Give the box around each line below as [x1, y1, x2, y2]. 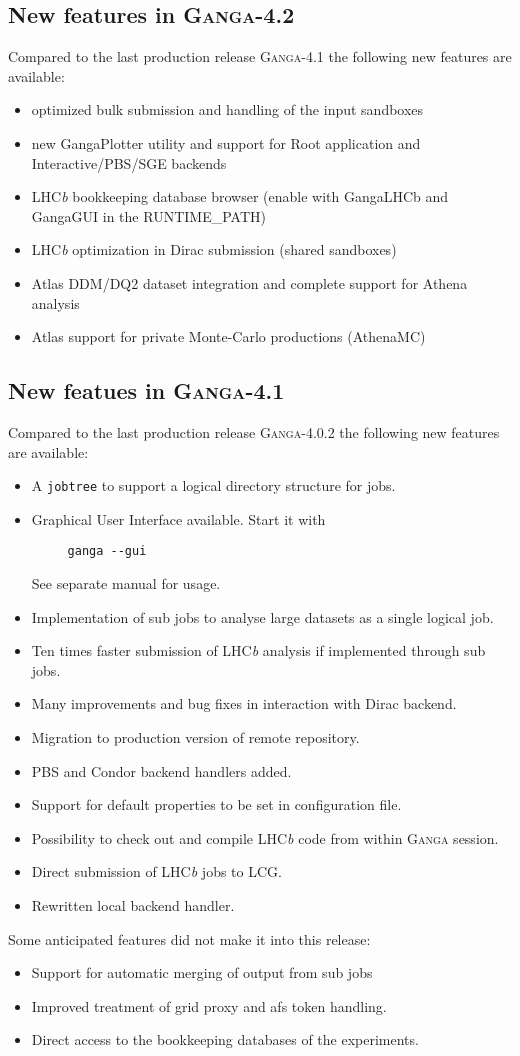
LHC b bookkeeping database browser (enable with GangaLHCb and [31, 186, 449, 207]
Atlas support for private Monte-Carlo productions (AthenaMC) [31, 326, 426, 347]
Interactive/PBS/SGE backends [31, 152, 227, 173]
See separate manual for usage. [31, 573, 221, 594]
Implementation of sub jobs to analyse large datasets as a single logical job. [31, 606, 494, 627]
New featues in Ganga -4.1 [8, 375, 285, 406]
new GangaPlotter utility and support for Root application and [31, 132, 421, 153]
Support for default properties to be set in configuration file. [31, 794, 402, 815]
